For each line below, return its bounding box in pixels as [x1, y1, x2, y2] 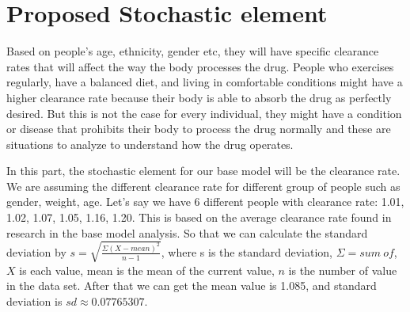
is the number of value [288, 261, 397, 278]
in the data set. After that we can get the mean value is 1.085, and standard [6, 277, 377, 294]
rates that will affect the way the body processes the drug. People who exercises [6, 58, 394, 74]
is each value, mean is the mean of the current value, [19, 261, 275, 278]
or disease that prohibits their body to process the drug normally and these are [6, 120, 391, 137]
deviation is [6, 292, 63, 309]
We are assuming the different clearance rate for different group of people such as [6, 177, 401, 194]
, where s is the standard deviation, [161, 243, 332, 260]
